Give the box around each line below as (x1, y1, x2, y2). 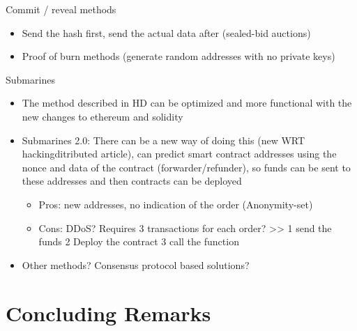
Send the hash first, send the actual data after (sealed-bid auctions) (22, 25, 311, 40)
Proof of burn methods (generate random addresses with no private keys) (22, 49, 335, 63)
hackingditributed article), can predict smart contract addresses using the (22, 146, 337, 161)
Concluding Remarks (6, 298, 211, 327)
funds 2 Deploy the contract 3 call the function (38, 234, 239, 249)
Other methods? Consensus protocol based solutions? (22, 257, 250, 272)
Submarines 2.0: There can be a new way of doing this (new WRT (22, 132, 305, 147)
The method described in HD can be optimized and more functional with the (22, 95, 352, 110)
